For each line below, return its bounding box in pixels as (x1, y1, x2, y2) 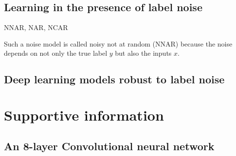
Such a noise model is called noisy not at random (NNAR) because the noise (4, 38, 233, 48)
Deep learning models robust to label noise (4, 72, 225, 87)
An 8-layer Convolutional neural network (4, 138, 215, 153)
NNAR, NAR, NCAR (4, 22, 68, 32)
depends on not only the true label (4, 48, 108, 58)
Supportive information (4, 105, 164, 125)
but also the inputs (115, 48, 172, 58)
